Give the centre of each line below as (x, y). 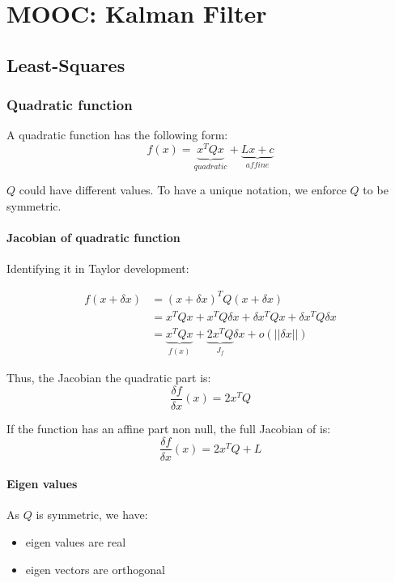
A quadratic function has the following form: (117, 135)
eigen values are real (76, 541)
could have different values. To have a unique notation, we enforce (183, 190)
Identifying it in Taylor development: (98, 268)
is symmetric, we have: (92, 515)
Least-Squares (66, 64)
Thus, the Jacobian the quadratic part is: (109, 378)
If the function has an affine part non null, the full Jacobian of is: (169, 428)
